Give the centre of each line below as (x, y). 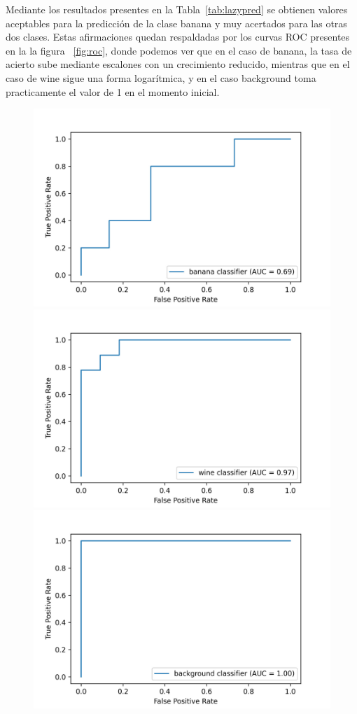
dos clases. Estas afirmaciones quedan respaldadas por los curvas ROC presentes (178, 37)
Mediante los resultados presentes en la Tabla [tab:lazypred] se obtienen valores (177, 9)
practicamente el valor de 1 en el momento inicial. (113, 91)
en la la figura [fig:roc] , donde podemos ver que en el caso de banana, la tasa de (179, 50)
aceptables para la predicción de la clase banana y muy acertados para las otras (176, 23)
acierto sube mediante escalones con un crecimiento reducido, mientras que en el (178, 64)
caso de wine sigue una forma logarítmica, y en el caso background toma (161, 77)
